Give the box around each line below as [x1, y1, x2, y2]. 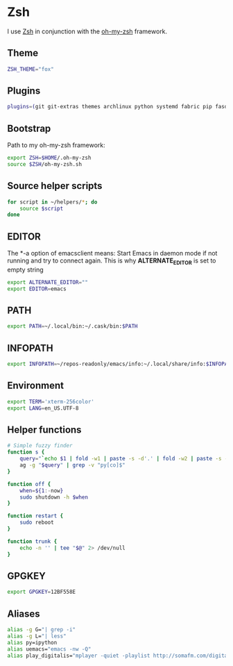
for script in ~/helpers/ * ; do [7, 199, 98, 206]
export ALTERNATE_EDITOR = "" [7, 278, 89, 285]
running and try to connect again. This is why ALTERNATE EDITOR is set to [7, 256, 216, 266]
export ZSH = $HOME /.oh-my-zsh [7, 154, 92, 162]
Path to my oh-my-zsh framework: [7, 141, 105, 149]
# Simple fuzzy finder [7, 442, 73, 449]
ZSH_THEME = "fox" [7, 65, 54, 73]
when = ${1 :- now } [19, 487, 64, 494]
